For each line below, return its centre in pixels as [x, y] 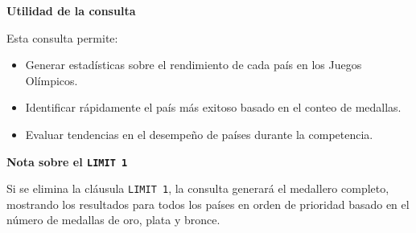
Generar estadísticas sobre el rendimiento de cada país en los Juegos [194, 65]
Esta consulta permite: [62, 37]
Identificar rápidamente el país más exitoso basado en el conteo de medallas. [213, 107]
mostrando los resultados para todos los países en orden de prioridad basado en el [208, 204]
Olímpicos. [51, 80]
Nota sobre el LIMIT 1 [67, 161]
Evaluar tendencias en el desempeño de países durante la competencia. [199, 134]
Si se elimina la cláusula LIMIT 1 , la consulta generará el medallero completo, [198, 188]
